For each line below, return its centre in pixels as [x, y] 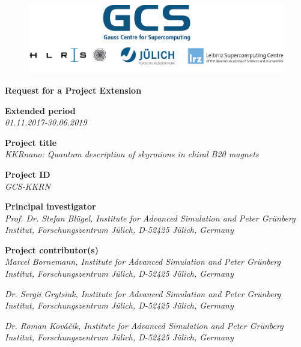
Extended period [40, 110]
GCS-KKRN [28, 186]
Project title [31, 142]
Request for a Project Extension [73, 90]
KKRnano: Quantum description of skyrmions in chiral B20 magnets [132, 154]
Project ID [28, 174]
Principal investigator [50, 206]
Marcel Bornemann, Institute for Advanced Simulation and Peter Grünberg [143, 261]
